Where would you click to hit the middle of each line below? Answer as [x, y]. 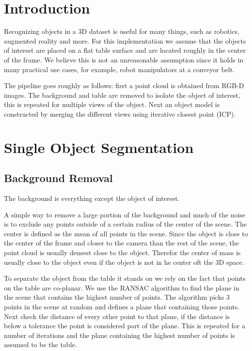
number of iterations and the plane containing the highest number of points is [119, 335]
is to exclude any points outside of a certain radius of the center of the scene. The [125, 224]
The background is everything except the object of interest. [92, 198]
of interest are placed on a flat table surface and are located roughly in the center [125, 50]
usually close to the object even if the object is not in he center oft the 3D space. [124, 262]
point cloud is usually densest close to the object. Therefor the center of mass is [122, 252]
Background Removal [58, 178]
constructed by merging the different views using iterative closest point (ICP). [120, 114]
